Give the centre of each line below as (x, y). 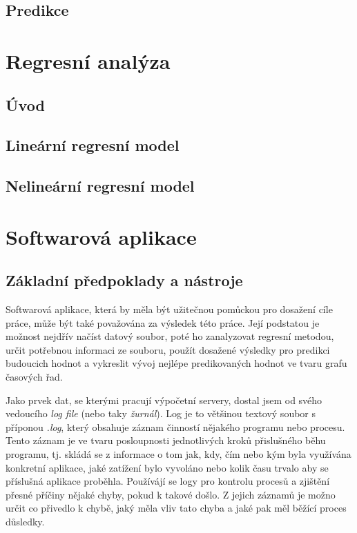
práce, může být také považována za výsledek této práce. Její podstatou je (163, 322)
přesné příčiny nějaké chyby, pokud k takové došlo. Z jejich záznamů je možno (171, 494)
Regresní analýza (88, 60)
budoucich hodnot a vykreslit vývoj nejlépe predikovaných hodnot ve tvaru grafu (176, 363)
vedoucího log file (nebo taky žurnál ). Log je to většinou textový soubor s (161, 413)
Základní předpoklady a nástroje (124, 280)
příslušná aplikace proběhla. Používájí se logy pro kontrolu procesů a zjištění (168, 481)
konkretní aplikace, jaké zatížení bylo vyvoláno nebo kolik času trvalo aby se (167, 467)
